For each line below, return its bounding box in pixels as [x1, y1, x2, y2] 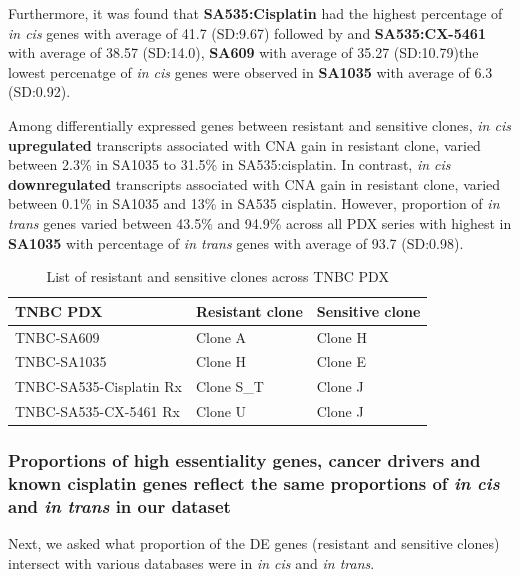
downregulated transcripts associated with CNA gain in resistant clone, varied [8, 173, 501, 194]
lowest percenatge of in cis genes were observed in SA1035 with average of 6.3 [8, 61, 493, 82]
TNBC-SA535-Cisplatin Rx [15, 376, 182, 397]
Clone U [195, 401, 247, 422]
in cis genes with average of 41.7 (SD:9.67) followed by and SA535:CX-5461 [8, 22, 486, 43]
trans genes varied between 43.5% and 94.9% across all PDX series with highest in [8, 212, 512, 233]
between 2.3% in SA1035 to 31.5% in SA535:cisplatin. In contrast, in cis [8, 154, 451, 175]
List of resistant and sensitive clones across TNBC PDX [46, 266, 389, 287]
